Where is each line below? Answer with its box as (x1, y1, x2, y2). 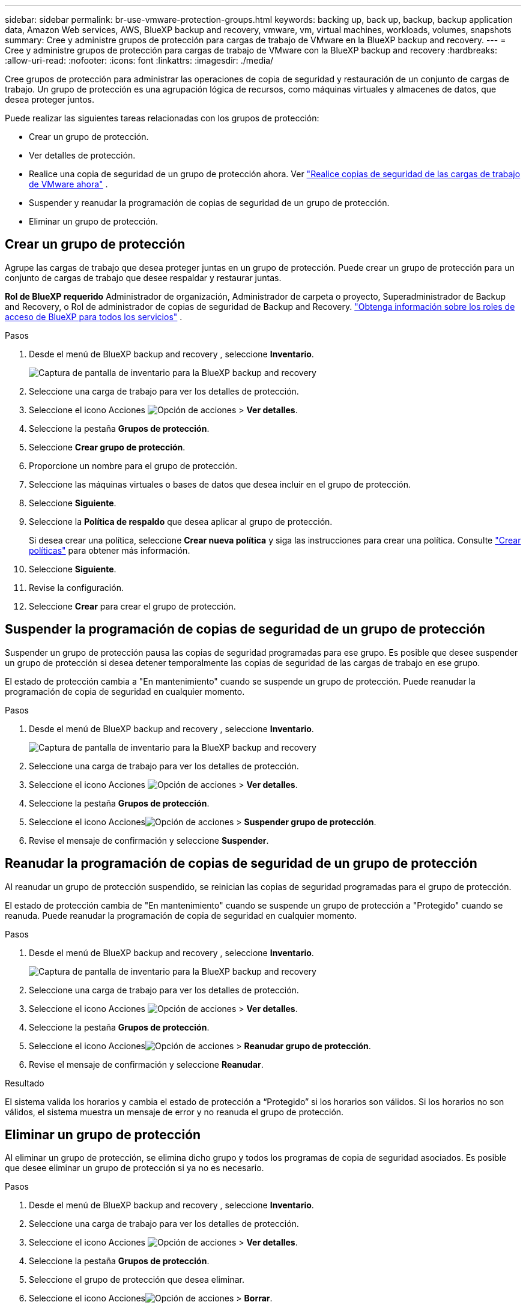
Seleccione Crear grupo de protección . (29, 441, 186, 452)
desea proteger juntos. (5, 94, 94, 104)
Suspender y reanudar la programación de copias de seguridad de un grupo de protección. (29, 198, 390, 208)
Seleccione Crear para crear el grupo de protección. (29, 601, 236, 611)
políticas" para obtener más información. (29, 545, 190, 556)
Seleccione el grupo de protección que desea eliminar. (29, 1274, 244, 1285)
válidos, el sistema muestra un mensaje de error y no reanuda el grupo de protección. (5, 1106, 344, 1117)
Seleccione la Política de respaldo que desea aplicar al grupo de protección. (29, 516, 333, 527)
